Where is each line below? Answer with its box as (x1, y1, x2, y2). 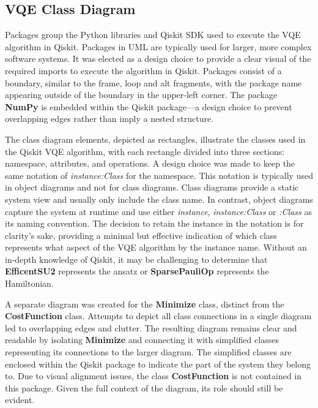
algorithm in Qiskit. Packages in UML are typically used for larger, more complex (5, 40, 312, 53)
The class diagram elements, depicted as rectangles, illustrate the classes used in (5, 132, 306, 145)
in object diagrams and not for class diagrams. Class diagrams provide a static (5, 181, 299, 194)
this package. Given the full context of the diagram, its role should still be (5, 381, 283, 394)
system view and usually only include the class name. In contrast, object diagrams (5, 192, 313, 205)
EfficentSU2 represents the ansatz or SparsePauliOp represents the (5, 265, 269, 278)
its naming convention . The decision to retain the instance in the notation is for (5, 217, 304, 230)
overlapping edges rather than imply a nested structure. (5, 112, 214, 125)
